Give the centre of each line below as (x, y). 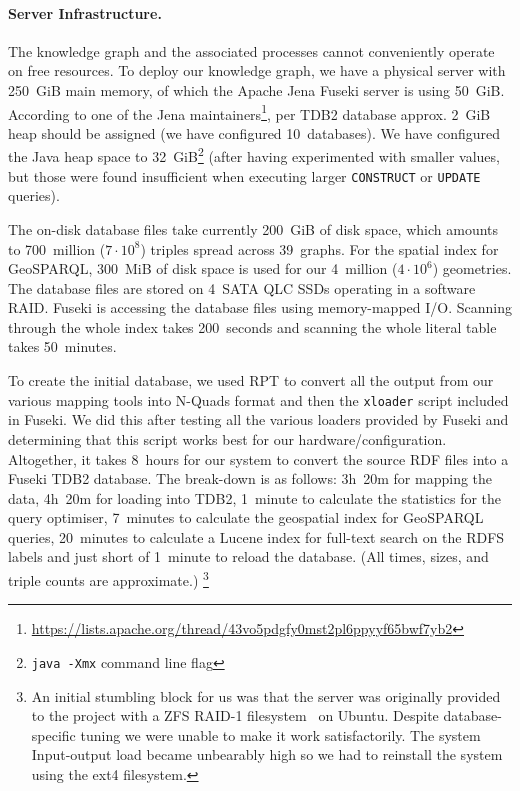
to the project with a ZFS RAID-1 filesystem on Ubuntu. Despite (235, 715)
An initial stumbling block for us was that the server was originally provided (266, 695)
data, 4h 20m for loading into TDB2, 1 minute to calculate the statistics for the (255, 497)
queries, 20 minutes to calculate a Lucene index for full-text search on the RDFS (256, 536)
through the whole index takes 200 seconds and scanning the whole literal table (252, 326)
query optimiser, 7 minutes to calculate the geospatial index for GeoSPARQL (246, 517)
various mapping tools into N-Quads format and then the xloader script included (258, 399)
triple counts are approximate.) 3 (108, 578)
